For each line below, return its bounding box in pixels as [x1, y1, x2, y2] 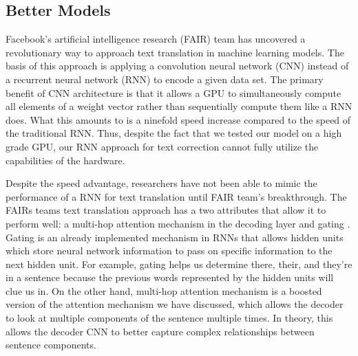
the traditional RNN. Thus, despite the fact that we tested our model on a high [6, 126, 342, 140]
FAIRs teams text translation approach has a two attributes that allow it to [6, 203, 326, 217]
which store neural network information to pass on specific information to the [6, 243, 333, 258]
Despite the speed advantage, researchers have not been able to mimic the [6, 176, 317, 190]
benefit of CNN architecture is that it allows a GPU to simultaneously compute [6, 85, 341, 100]
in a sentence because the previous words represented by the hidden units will [6, 270, 334, 285]
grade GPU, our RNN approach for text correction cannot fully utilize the [6, 139, 319, 153]
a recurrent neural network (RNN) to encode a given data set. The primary [6, 71, 324, 86]
